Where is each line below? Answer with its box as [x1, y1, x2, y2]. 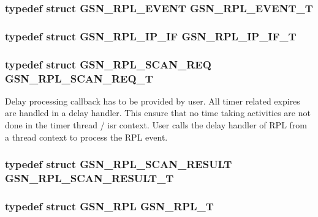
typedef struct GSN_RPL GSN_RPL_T [5, 198, 214, 213]
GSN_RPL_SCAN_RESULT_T [5, 171, 174, 186]
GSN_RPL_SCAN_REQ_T [5, 70, 153, 86]
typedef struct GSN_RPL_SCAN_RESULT [5, 156, 232, 172]
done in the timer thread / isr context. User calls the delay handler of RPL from [5, 119, 307, 131]
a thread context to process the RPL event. [5, 130, 168, 143]
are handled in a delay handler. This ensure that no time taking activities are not [5, 106, 311, 119]
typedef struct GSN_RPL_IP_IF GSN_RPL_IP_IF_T [5, 28, 297, 43]
